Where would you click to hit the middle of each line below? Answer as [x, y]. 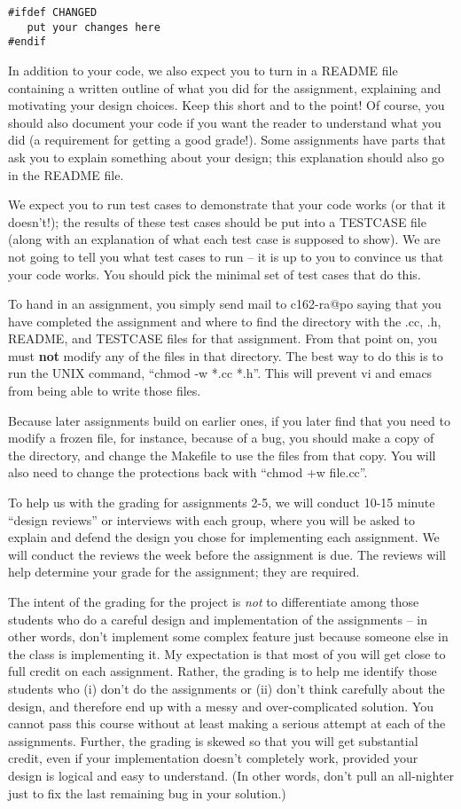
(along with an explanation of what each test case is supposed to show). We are [224, 239]
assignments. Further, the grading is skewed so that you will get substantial [213, 740]
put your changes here [94, 27]
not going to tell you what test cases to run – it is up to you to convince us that [226, 256]
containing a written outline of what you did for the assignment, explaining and [225, 87]
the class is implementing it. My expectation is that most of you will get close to [227, 653]
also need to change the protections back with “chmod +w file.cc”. [188, 472]
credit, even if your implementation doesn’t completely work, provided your [213, 758]
